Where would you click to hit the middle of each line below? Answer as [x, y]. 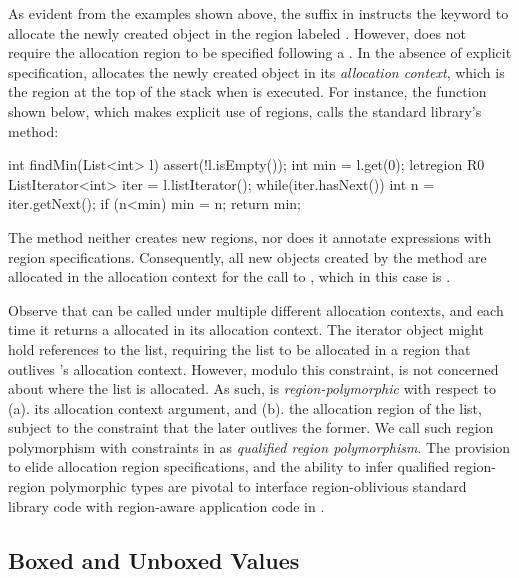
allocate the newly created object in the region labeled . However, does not [237, 32]
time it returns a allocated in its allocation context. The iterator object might [246, 329]
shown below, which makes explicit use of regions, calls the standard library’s [245, 110]
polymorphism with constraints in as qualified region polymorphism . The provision [259, 446]
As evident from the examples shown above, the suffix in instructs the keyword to [258, 13]
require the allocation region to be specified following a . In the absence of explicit [260, 52]
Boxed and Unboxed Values [154, 559]
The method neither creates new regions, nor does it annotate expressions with [250, 236]
